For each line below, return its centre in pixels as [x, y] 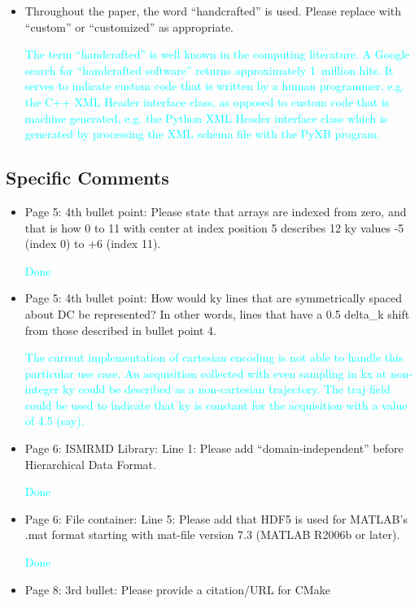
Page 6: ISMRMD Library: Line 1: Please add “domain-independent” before [214, 448]
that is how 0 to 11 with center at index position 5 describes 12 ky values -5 [214, 227]
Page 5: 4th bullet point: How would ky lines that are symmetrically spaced [214, 298]
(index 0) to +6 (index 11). [93, 243]
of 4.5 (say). [55, 421]
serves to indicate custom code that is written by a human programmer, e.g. [215, 86]
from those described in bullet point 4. [120, 330]
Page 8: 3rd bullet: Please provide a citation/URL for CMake [177, 589]
